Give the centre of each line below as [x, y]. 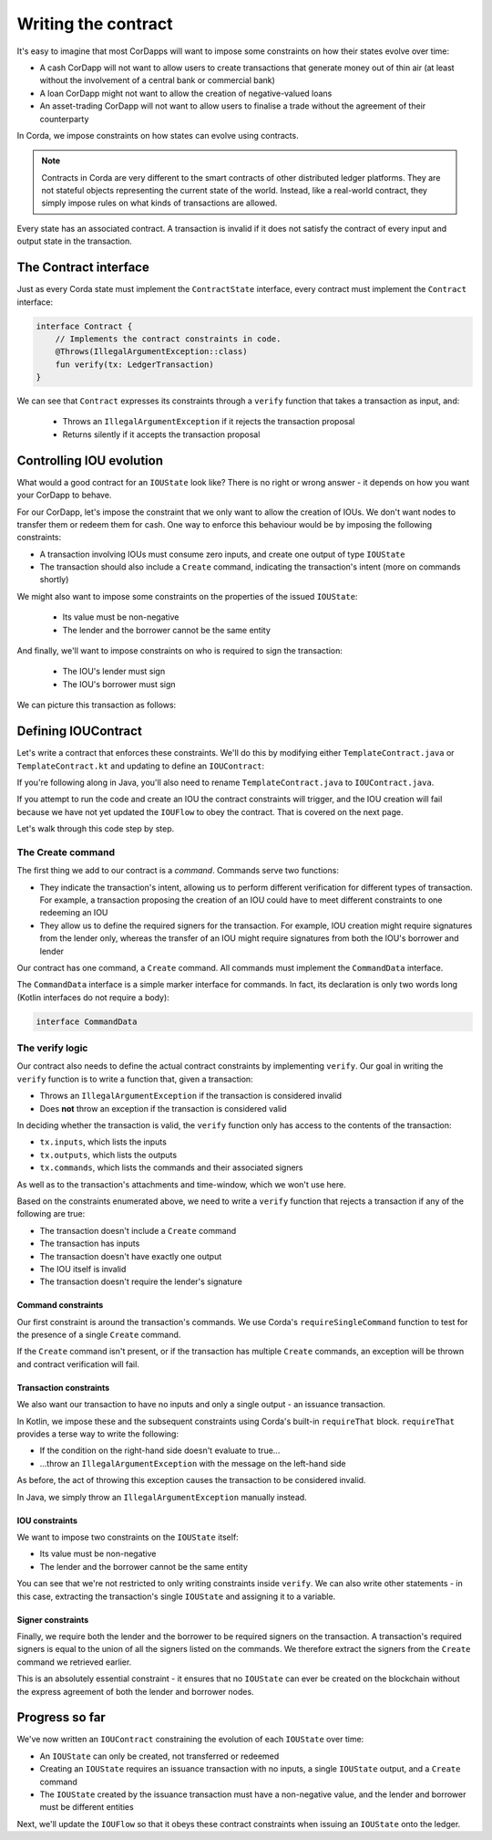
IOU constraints [47, 1521]
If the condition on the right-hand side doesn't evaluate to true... [160, 1450]
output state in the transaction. [74, 241]
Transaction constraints [63, 1387]
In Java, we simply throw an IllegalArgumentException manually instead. [162, 1497]
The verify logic [52, 1048]
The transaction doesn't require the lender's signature [141, 1281]
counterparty [64, 119]
